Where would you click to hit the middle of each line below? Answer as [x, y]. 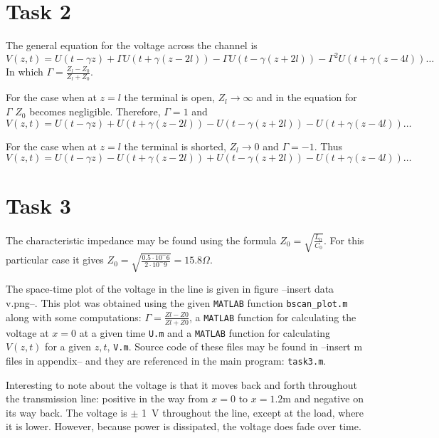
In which [25, 72]
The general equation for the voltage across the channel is [132, 45]
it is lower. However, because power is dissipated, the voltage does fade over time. [184, 426]
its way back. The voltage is [67, 412]
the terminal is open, [169, 97]
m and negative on [323, 398]
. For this [344, 240]
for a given [68, 346]
